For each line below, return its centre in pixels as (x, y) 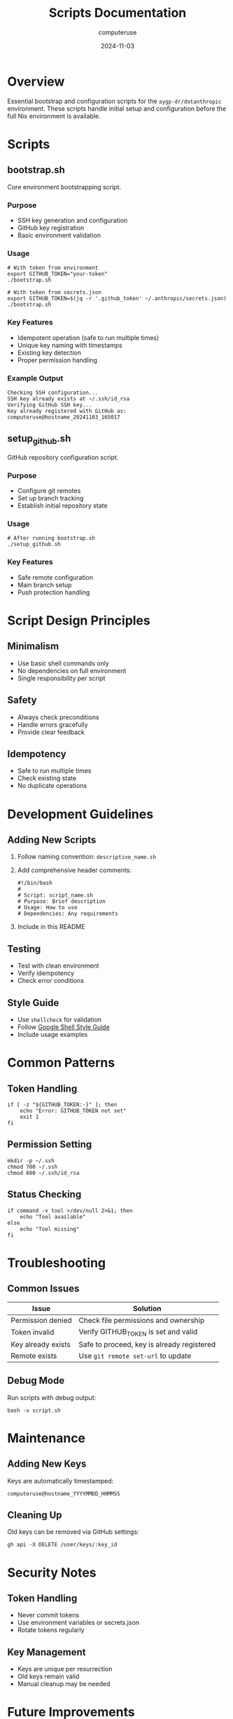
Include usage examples (52, 1035)
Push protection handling (54, 592)
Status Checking (44, 1194)
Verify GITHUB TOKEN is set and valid (138, 1332)
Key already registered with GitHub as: (67, 411)
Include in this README (51, 927)
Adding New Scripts (52, 840)
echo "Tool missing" (50, 1229)
